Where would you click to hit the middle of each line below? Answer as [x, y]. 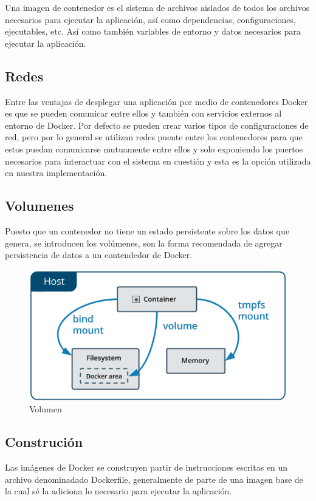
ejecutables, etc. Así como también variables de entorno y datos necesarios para [153, 31]
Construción [44, 442]
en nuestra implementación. [56, 173]
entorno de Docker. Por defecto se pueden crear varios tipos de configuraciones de [157, 125]
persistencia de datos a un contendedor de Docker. [99, 255]
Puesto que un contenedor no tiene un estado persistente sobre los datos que [147, 230]
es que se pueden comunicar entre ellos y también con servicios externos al [143, 113]
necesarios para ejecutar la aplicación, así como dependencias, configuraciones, [150, 19]
